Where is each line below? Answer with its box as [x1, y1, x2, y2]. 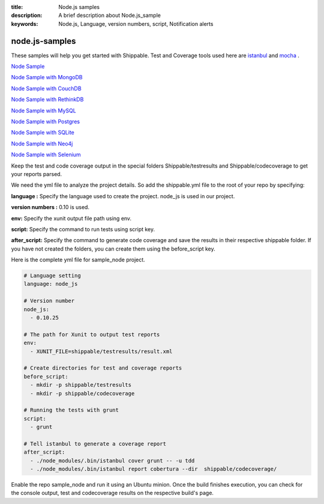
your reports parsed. [11, 170, 62, 177]
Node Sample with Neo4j [11, 140, 73, 147]
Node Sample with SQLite [11, 129, 75, 136]
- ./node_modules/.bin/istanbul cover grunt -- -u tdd [30, 457, 195, 464]
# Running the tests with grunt [23, 407, 119, 414]
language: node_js [23, 281, 78, 288]
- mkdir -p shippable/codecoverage [30, 390, 135, 396]
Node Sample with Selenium [11, 151, 81, 159]
